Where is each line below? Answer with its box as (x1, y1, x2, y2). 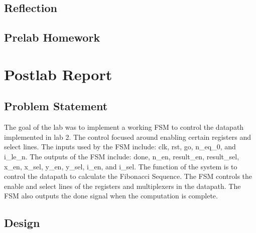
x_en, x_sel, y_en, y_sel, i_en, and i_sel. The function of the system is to (4, 161, 237, 171)
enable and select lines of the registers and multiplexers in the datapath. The (4, 180, 241, 191)
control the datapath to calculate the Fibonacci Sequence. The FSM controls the (4, 171, 252, 181)
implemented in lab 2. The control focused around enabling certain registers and (4, 131, 251, 142)
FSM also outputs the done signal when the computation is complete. (4, 190, 218, 201)
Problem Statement (4, 98, 108, 114)
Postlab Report (4, 64, 112, 84)
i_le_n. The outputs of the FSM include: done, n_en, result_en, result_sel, (4, 151, 239, 161)
